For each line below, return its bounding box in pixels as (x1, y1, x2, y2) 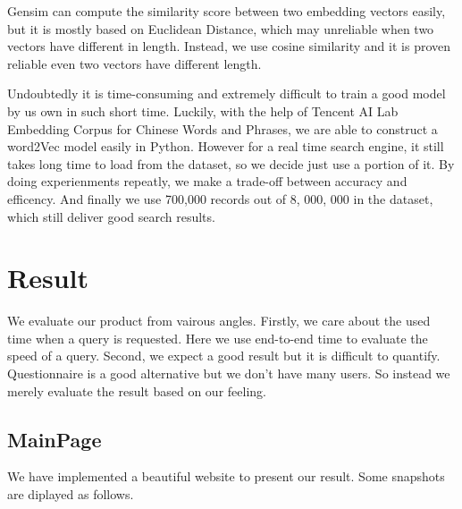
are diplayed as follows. (7, 485, 134, 504)
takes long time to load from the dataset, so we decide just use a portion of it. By (7, 154, 455, 173)
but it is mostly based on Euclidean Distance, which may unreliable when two (7, 19, 434, 38)
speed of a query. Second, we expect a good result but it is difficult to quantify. (7, 346, 441, 365)
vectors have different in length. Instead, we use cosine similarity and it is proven (7, 37, 451, 55)
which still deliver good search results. (7, 207, 215, 225)
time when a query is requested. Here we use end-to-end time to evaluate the (7, 328, 428, 347)
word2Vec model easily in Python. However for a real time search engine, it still (7, 137, 444, 156)
